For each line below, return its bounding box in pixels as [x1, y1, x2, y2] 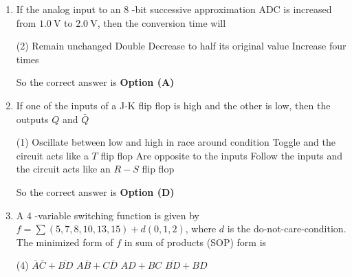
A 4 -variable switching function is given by [16, 208, 199, 222]
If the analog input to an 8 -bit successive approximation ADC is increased [16, 2, 332, 16]
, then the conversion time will [97, 15, 226, 30]
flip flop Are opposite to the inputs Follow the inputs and [100, 148, 343, 162]
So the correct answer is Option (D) [16, 184, 175, 199]
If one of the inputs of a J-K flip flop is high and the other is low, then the [16, 98, 331, 112]
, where [185, 221, 217, 236]
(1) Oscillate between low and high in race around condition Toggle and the [16, 135, 335, 149]
